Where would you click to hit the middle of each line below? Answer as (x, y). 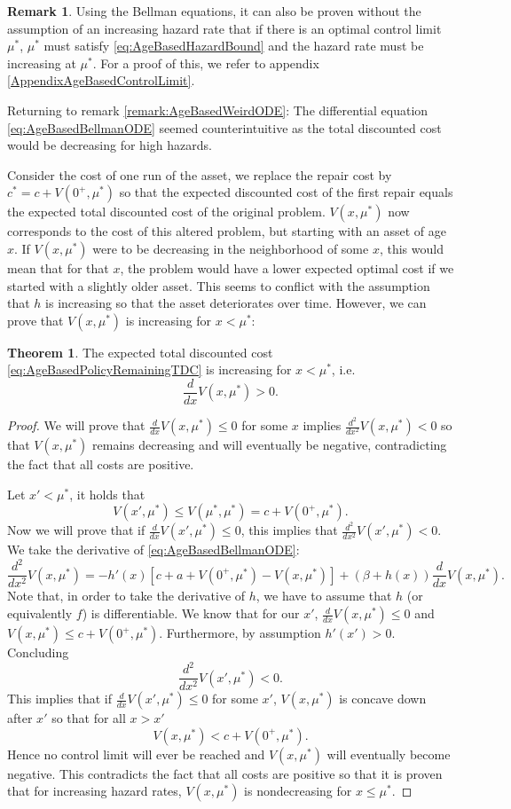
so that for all (89, 718)
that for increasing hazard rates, (94, 791)
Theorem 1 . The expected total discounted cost (140, 352)
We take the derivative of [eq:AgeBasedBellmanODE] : (153, 550)
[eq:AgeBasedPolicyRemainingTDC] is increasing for (149, 369)
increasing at (42, 63)
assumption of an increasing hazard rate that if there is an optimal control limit (224, 28)
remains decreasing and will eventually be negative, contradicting (270, 445)
